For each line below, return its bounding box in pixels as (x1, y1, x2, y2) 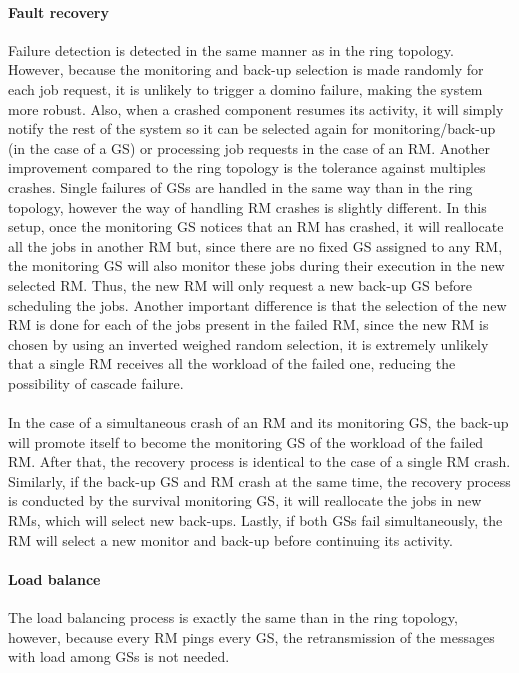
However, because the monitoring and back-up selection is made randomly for (8, 59, 484, 80)
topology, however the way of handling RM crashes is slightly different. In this (8, 196, 487, 217)
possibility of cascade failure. (8, 372, 184, 393)
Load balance (8, 568, 101, 589)
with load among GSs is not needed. (8, 646, 230, 667)
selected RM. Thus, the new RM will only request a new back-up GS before (8, 274, 472, 295)
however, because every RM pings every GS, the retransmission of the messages (8, 626, 495, 647)
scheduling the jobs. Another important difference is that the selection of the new (8, 294, 507, 315)
